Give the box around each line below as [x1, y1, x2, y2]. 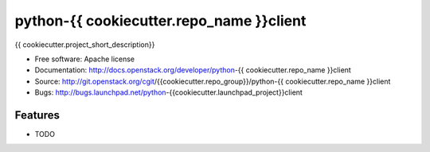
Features [14, 108, 60, 122]
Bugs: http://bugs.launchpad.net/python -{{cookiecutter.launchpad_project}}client [34, 88, 303, 97]
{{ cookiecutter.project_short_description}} [14, 40, 155, 49]
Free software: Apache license [34, 54, 135, 64]
